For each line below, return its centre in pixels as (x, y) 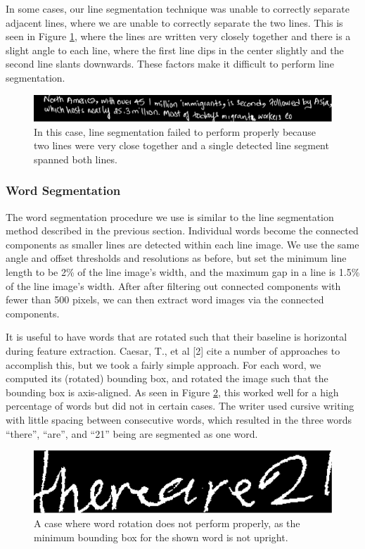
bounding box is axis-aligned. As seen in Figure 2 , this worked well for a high (172, 392)
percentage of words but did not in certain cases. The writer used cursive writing (180, 406)
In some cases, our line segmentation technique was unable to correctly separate (178, 8)
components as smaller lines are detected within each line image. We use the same (182, 244)
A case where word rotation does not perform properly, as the (167, 523)
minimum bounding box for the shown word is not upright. (161, 537)
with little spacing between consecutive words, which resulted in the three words (179, 419)
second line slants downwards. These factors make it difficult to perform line (170, 64)
